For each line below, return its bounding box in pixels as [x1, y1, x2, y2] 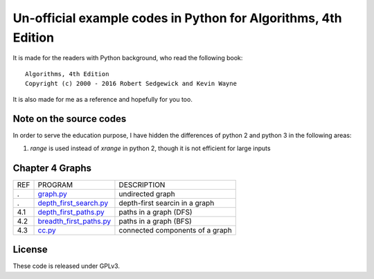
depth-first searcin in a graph [118, 198, 215, 208]
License [12, 244, 48, 255]
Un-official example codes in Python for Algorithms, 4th [12, 10, 342, 26]
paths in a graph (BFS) [118, 216, 192, 226]
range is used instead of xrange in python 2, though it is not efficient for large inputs [30, 144, 271, 152]
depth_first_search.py [37, 198, 109, 208]
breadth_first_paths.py [37, 216, 112, 226]
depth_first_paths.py [37, 207, 105, 217]
